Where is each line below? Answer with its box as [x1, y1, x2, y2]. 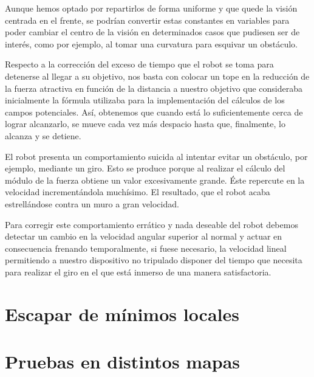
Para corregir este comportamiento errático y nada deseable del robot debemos [5, 218, 298, 230]
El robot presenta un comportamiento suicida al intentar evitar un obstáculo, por [5, 150, 308, 162]
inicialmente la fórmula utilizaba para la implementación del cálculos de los [5, 94, 285, 106]
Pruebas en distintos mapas [5, 349, 241, 374]
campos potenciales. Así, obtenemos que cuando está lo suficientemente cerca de [5, 105, 303, 118]
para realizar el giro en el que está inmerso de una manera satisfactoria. [5, 265, 271, 278]
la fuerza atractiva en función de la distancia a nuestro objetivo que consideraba [5, 81, 303, 94]
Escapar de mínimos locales [5, 301, 239, 326]
